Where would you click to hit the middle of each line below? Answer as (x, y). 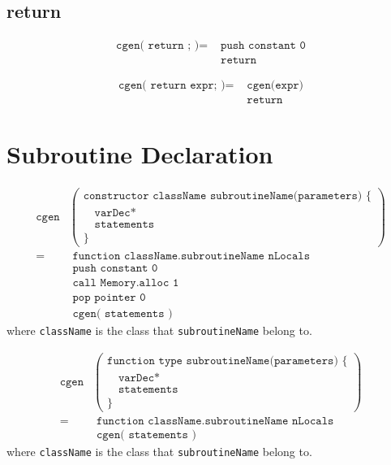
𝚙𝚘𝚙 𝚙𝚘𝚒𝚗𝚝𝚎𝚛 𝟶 (109, 297)
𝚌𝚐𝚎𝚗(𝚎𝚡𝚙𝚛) (275, 86)
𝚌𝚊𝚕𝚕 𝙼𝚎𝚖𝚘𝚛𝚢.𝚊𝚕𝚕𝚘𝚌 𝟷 (126, 282)
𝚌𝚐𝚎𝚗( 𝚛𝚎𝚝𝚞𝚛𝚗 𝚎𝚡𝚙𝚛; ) (172, 86)
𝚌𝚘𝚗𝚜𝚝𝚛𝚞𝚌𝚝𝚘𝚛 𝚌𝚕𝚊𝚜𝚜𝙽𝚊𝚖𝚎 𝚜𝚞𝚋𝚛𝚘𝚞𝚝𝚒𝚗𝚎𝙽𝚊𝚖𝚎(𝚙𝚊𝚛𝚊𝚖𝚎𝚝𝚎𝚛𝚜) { (227, 196)
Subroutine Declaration (140, 153)
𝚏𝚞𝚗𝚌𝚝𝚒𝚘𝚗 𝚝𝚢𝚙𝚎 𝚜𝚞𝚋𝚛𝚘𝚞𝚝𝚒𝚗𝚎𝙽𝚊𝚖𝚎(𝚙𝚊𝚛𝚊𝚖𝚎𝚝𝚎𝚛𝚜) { (228, 361)
